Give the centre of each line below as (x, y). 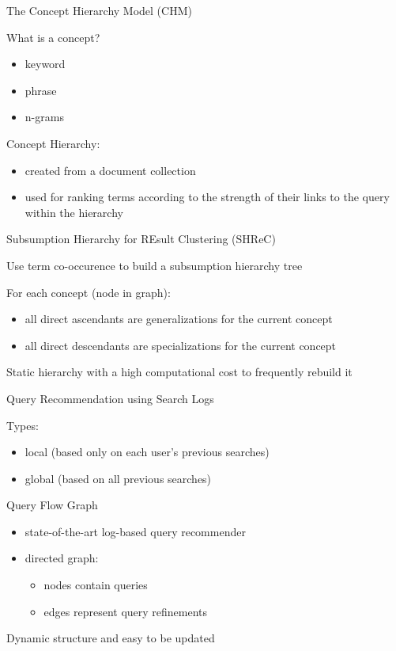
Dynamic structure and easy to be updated (111, 638)
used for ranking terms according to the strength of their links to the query (207, 197)
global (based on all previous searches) (118, 478)
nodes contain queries (96, 585)
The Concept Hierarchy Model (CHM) (99, 10)
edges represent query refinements (126, 611)
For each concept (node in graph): (89, 292)
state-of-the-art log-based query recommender (135, 531)
